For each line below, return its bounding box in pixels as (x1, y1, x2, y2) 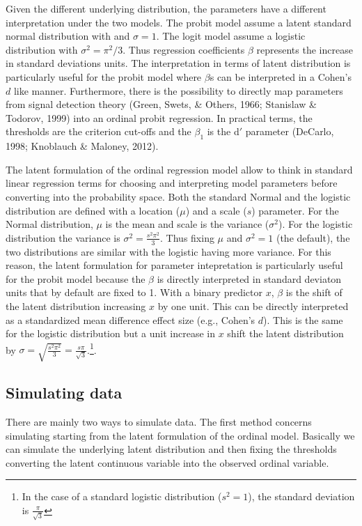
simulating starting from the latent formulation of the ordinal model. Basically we (6, 428, 355, 442)
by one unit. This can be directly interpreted (157, 298, 349, 313)
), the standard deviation (248, 489, 355, 504)
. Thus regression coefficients (123, 42, 245, 56)
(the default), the (276, 230, 350, 245)
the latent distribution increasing (6, 298, 146, 313)
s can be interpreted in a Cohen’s (210, 69, 352, 84)
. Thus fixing (160, 230, 214, 245)
